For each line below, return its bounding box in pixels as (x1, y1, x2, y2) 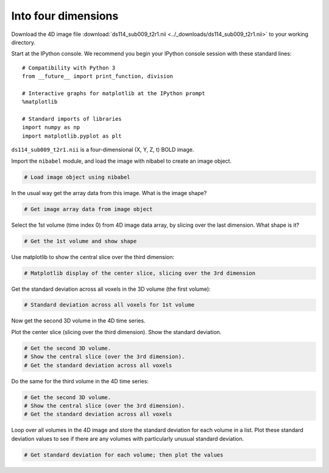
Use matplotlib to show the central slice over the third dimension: (11, 253, 175, 260)
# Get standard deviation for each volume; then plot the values (24, 451, 224, 458)
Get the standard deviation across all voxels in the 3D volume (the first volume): (11, 285, 211, 293)
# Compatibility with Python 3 (22, 64, 116, 71)
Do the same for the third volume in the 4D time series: (11, 377, 149, 385)
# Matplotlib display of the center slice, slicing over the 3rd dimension (24, 269, 256, 277)
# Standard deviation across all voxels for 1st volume (24, 302, 195, 308)
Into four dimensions (11, 9, 119, 23)
